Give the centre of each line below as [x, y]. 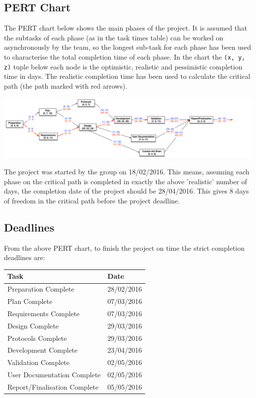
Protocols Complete [37, 338]
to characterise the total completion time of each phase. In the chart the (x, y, [125, 56]
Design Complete [33, 325]
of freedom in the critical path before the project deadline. [92, 200]
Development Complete [43, 350]
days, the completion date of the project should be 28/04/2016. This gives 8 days [127, 191]
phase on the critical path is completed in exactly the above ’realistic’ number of [126, 181]
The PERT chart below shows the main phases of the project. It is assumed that [126, 28]
